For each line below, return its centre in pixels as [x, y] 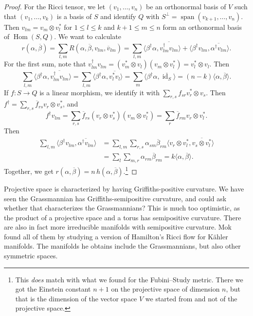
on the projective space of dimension [165, 289]
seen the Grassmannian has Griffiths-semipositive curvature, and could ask [115, 198]
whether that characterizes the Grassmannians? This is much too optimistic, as [122, 208]
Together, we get [29, 171]
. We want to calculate [88, 36]
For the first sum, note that [45, 64]
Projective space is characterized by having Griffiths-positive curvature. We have [124, 188]
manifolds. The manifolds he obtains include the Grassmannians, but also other [122, 246]
